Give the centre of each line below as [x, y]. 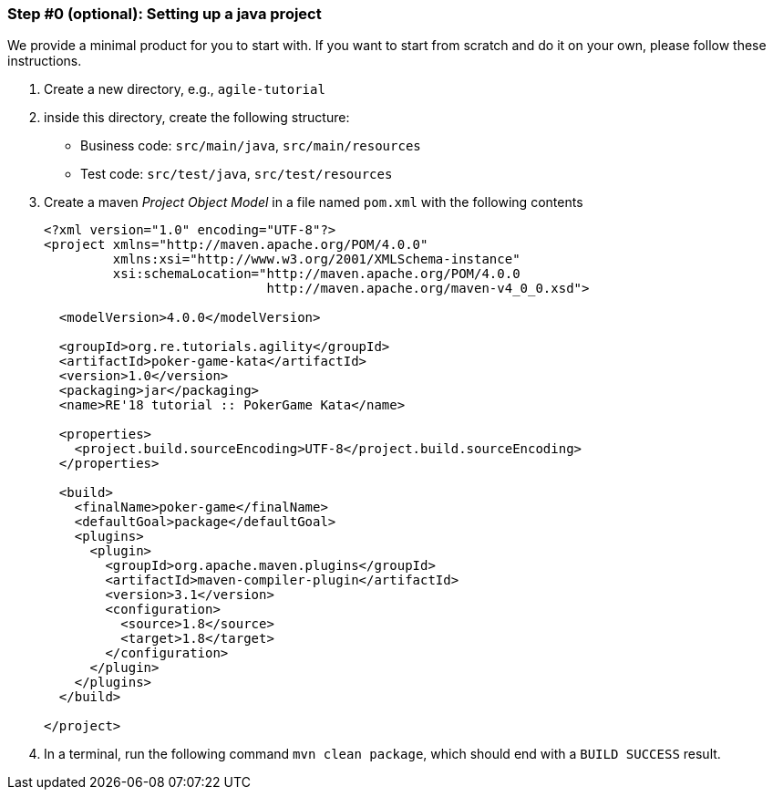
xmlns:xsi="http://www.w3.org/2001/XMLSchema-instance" [316, 259]
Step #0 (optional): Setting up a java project [165, 14]
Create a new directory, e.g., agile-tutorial [185, 89]
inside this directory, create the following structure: [197, 118]
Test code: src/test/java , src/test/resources [237, 174]
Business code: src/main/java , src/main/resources [251, 146]
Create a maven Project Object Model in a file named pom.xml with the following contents [314, 202]
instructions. [45, 61]
